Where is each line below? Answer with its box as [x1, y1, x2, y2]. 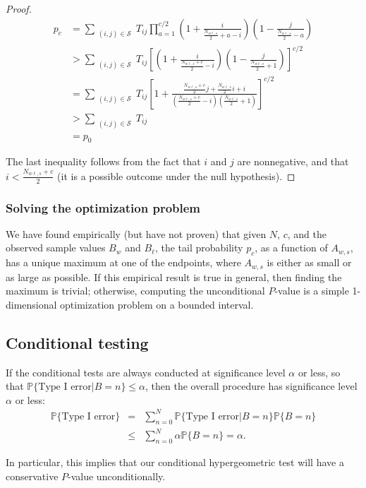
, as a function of [255, 240, 328, 255]
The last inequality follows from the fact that [6, 154, 201, 169]
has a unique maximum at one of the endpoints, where [6, 255, 241, 270]
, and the [287, 226, 327, 241]
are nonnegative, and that [237, 154, 349, 169]
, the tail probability [154, 240, 243, 255]
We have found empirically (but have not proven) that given [6, 226, 267, 241]
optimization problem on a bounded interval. [60, 297, 254, 311]
